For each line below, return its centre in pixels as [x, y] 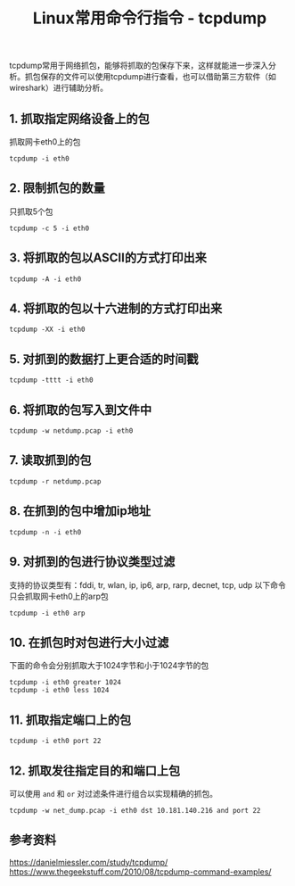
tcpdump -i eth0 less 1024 [59, 691]
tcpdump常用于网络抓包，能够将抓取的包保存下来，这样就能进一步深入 [139, 66]
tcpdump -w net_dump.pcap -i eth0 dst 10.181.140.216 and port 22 [135, 810]
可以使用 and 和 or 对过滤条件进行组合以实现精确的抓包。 [114, 793]
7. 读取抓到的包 [50, 460]
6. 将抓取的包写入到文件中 [81, 410]
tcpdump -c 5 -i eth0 [49, 228]
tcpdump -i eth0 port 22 [55, 741]
